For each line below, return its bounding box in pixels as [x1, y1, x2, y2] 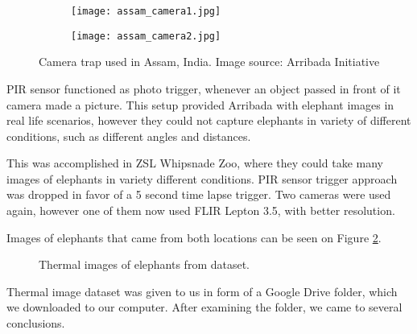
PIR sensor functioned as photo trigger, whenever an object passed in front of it [6, 80, 401, 97]
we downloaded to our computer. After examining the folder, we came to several [6, 299, 403, 315]
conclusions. [6, 315, 65, 332]
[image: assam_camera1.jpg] [71, 6, 221, 17]
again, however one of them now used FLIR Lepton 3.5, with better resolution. [6, 202, 395, 219]
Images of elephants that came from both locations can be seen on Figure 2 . [6, 229, 382, 245]
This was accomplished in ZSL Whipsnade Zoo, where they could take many [6, 155, 383, 171]
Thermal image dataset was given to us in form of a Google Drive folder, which [6, 282, 398, 299]
